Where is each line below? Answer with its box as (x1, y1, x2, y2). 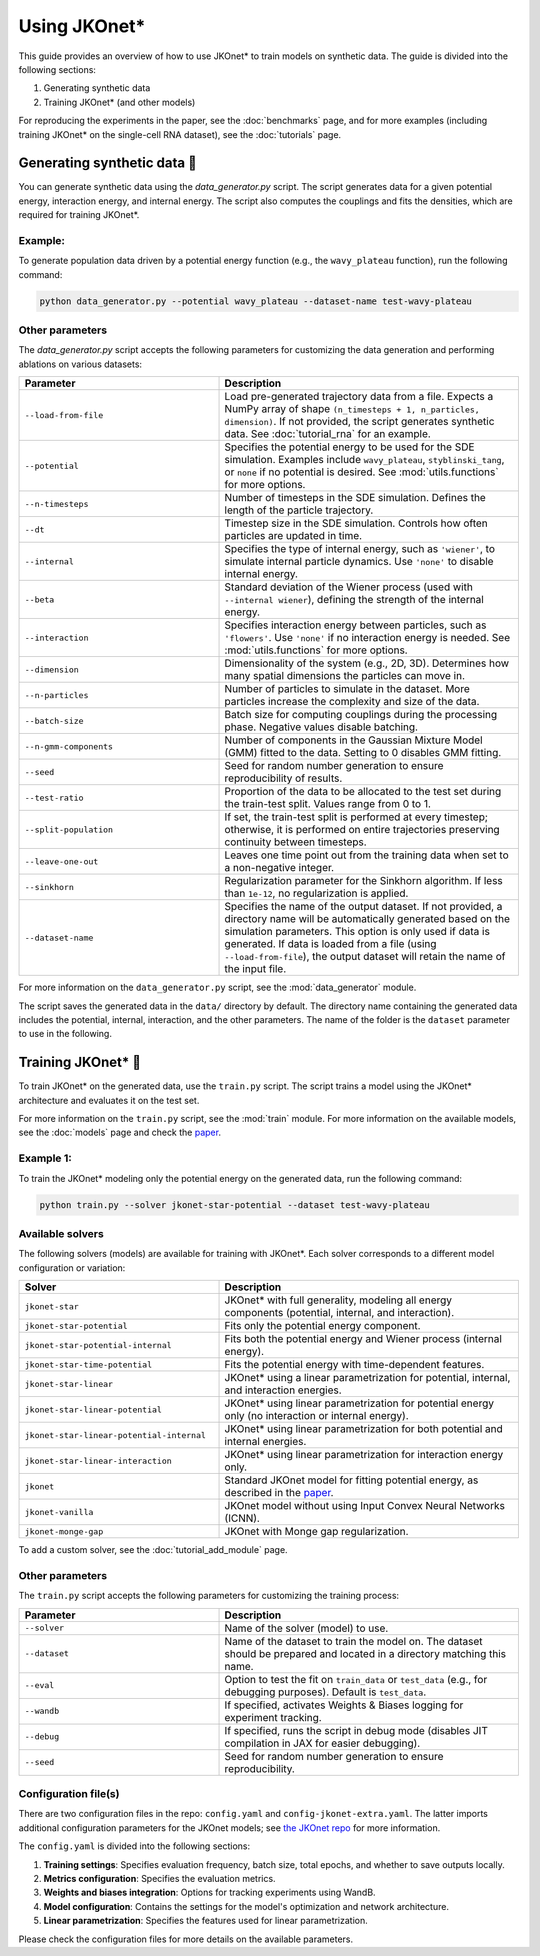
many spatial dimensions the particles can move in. (224, 669, 465, 683)
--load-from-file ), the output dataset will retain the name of (224, 950, 506, 964)
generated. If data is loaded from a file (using (224, 937, 437, 951)
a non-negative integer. (224, 861, 335, 875)
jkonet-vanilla (24, 1506, 94, 1517)
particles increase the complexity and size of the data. (224, 695, 480, 709)
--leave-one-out (24, 856, 99, 867)
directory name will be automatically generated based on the (224, 912, 510, 926)
